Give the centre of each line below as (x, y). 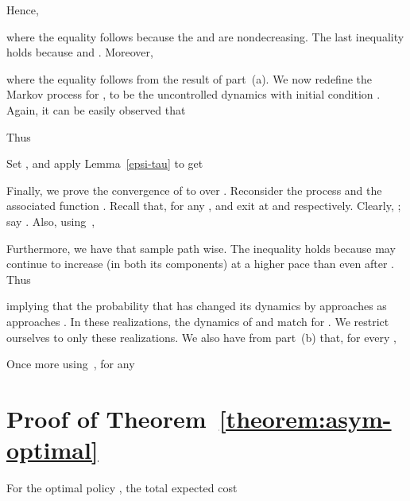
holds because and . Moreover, (80, 52)
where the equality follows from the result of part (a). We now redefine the (190, 78)
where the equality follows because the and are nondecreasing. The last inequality (205, 36)
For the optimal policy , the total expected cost (122, 487)
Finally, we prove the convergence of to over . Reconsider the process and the (194, 190)
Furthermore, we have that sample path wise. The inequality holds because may (201, 248)
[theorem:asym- (305, 418)
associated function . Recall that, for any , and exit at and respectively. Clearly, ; (204, 206)
